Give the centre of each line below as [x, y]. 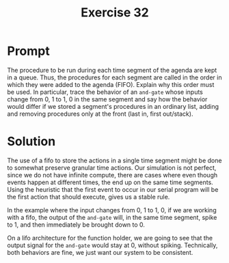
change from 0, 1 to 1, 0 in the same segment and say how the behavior [107, 99]
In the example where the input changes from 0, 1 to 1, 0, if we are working [112, 210]
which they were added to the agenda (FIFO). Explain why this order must [111, 84]
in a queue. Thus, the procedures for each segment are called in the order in [114, 77]
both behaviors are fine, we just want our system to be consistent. [100, 252]
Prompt [28, 51]
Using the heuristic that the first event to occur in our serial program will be [113, 189]
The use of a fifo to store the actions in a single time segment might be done [114, 160]
